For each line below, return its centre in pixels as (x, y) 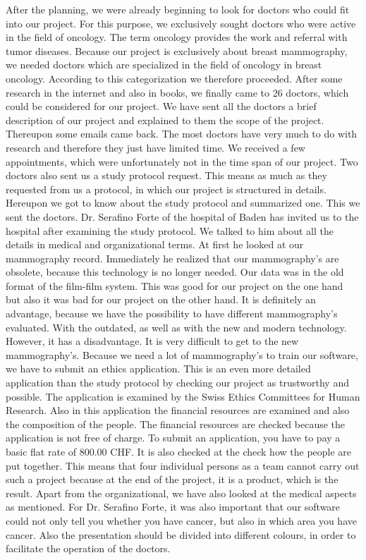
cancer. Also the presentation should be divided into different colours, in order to (181, 534)
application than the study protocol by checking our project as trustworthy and (177, 383)
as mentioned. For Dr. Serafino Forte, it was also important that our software (173, 507)
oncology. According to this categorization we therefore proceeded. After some (174, 78)
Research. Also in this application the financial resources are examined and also (178, 410)
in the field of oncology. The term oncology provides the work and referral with (177, 37)
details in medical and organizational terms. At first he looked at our (155, 244)
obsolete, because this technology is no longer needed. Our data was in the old (175, 272)
